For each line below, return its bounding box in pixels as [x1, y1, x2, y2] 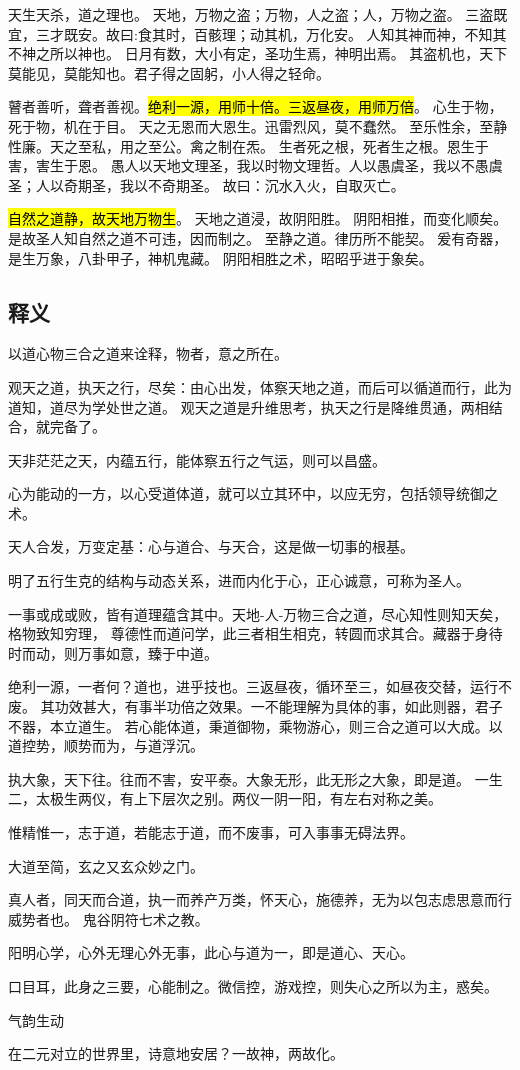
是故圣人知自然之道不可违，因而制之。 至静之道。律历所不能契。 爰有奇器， [8, 227, 508, 248]
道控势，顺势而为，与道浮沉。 [8, 735, 204, 756]
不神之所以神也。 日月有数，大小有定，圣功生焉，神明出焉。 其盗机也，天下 [8, 43, 508, 64]
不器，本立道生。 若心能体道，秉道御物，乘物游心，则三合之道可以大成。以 [8, 715, 503, 736]
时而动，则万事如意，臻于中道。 [8, 642, 218, 663]
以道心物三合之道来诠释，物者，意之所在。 [8, 343, 288, 364]
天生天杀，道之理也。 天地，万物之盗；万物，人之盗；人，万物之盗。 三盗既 [8, 4, 508, 24]
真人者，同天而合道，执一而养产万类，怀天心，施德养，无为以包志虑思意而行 [8, 889, 512, 910]
